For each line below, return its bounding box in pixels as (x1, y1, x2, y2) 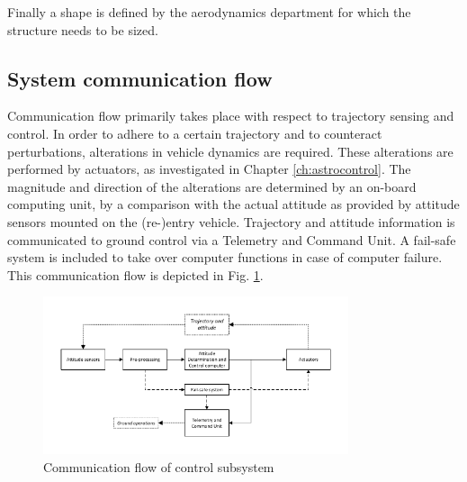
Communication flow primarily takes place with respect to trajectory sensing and (7, 106, 454, 125)
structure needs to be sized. (7, 20, 158, 39)
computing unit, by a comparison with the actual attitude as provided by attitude (7, 195, 460, 214)
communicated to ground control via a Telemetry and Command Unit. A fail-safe (7, 230, 456, 249)
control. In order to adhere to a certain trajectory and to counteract (7, 123, 382, 142)
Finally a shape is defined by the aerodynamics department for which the (7, 3, 411, 21)
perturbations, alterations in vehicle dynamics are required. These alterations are (7, 141, 454, 160)
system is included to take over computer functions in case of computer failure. (7, 248, 443, 267)
